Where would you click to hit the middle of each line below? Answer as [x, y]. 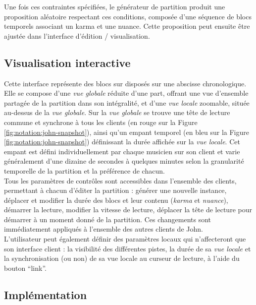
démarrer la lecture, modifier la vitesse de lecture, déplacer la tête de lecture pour [128, 210]
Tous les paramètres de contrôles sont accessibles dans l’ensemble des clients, [120, 180]
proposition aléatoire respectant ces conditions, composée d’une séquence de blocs [128, 16]
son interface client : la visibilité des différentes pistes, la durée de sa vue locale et [128, 248]
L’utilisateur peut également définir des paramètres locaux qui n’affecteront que [125, 239]
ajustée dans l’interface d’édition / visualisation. [77, 35]
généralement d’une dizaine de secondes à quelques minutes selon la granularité [124, 161]
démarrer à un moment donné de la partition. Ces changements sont [108, 219]
